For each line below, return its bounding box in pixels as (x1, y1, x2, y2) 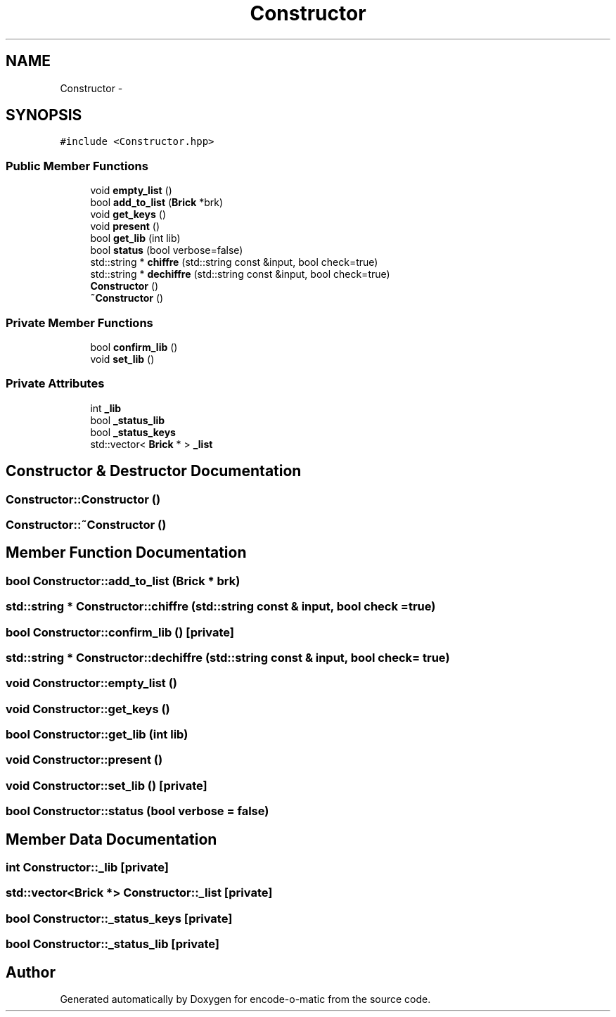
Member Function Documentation (6, 544, 247, 562)
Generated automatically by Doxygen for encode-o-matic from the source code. (60, 992, 431, 1005)
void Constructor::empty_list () (6, 676, 178, 691)
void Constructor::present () (6, 753, 163, 767)
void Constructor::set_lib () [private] (6, 778, 207, 793)
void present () (90, 220, 160, 233)
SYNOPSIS (6, 106, 82, 124)
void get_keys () (90, 208, 167, 221)
